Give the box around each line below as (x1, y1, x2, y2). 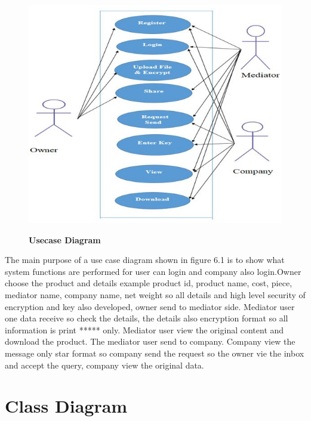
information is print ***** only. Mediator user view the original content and (5, 323, 284, 336)
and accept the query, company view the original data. (5, 358, 204, 371)
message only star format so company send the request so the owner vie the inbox (5, 347, 304, 360)
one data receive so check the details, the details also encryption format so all (5, 312, 288, 324)
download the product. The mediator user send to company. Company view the (5, 335, 295, 348)
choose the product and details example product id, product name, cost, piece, (5, 277, 292, 289)
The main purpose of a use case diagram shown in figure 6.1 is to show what (5, 253, 285, 266)
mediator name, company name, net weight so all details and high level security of (5, 289, 306, 301)
